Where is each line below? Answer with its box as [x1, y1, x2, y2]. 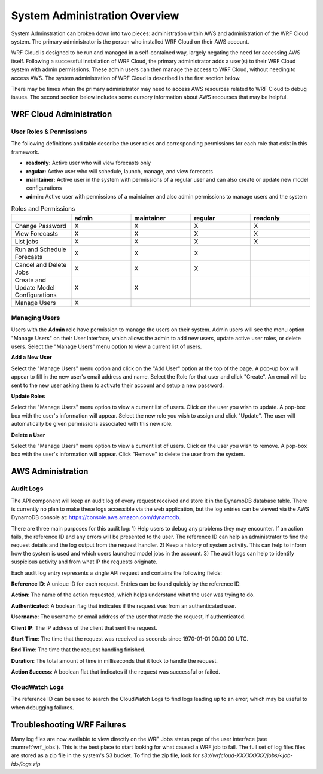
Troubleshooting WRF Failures [11, 720, 127, 730]
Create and [14, 276, 46, 284]
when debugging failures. [11, 703, 74, 711]
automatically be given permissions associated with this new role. [11, 420, 173, 428]
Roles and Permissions [11, 205, 75, 213]
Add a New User [11, 354, 52, 361]
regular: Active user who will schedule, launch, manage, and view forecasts [26, 167, 214, 175]
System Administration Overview [11, 9, 179, 22]
